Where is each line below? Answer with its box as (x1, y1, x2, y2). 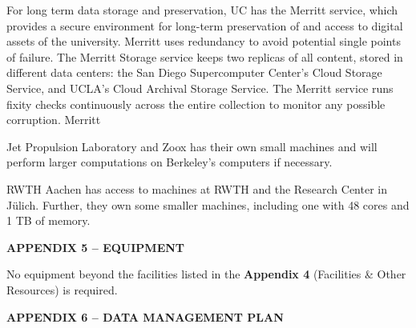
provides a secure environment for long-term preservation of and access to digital (6, 17, 403, 34)
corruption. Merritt (6, 111, 101, 128)
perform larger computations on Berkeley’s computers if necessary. (6, 154, 333, 170)
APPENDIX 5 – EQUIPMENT (6, 238, 185, 255)
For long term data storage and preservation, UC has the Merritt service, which (6, 2, 398, 18)
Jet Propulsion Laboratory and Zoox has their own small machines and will (6, 138, 378, 154)
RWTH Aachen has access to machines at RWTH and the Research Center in (6, 180, 388, 197)
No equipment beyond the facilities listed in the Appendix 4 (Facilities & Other (6, 266, 406, 282)
